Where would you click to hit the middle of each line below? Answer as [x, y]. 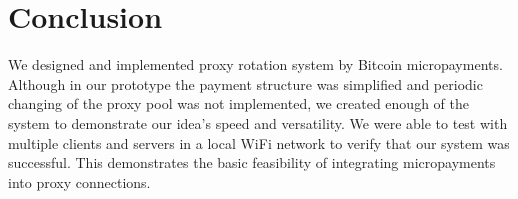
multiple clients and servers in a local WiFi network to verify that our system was [259, 142]
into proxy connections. [79, 181]
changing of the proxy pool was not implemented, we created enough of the [238, 103]
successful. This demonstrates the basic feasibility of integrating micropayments [252, 162]
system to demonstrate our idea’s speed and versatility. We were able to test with [258, 122]
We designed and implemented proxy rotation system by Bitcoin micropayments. [255, 64]
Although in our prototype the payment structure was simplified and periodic [245, 83]
